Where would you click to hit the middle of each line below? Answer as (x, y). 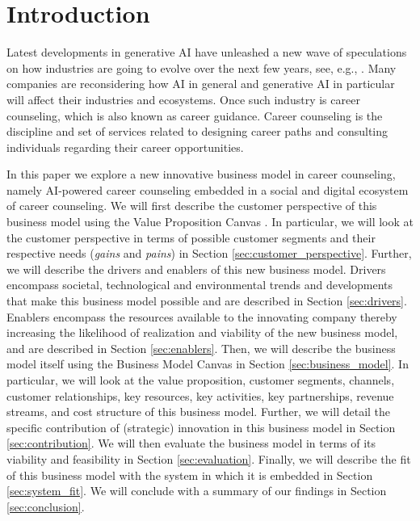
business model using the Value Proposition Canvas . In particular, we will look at (210, 222)
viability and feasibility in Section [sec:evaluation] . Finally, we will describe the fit (209, 458)
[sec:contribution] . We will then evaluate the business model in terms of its (191, 443)
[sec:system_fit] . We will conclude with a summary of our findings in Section (197, 491)
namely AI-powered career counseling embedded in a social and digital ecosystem (208, 189)
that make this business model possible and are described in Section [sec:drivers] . (207, 301)
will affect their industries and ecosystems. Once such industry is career (183, 99)
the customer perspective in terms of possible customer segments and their (191, 237)
